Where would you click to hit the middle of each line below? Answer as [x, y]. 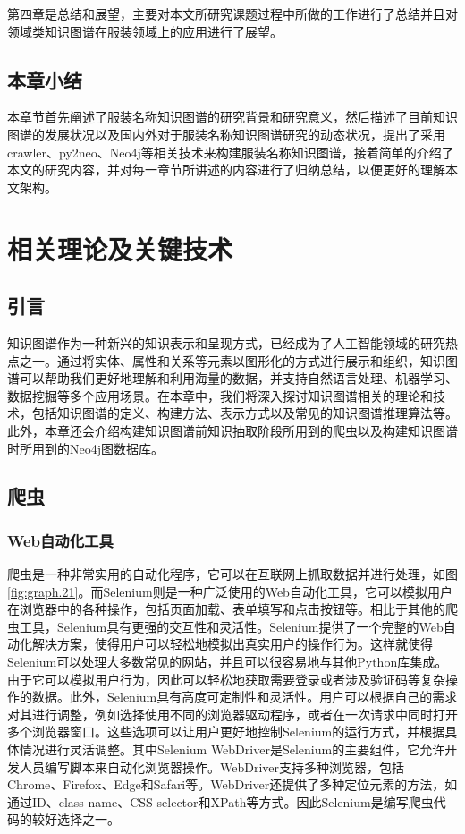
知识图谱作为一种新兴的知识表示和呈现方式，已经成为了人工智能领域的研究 [226, 342]
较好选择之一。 [76, 819]
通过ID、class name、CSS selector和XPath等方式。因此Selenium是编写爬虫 [220, 801]
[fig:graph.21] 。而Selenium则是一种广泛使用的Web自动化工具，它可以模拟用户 [230, 591]
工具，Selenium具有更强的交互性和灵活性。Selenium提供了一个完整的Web [231, 626]
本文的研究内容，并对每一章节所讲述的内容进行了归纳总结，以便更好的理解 [226, 170]
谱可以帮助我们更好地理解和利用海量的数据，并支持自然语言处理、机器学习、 [232, 378]
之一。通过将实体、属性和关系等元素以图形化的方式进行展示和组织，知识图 [238, 360]
